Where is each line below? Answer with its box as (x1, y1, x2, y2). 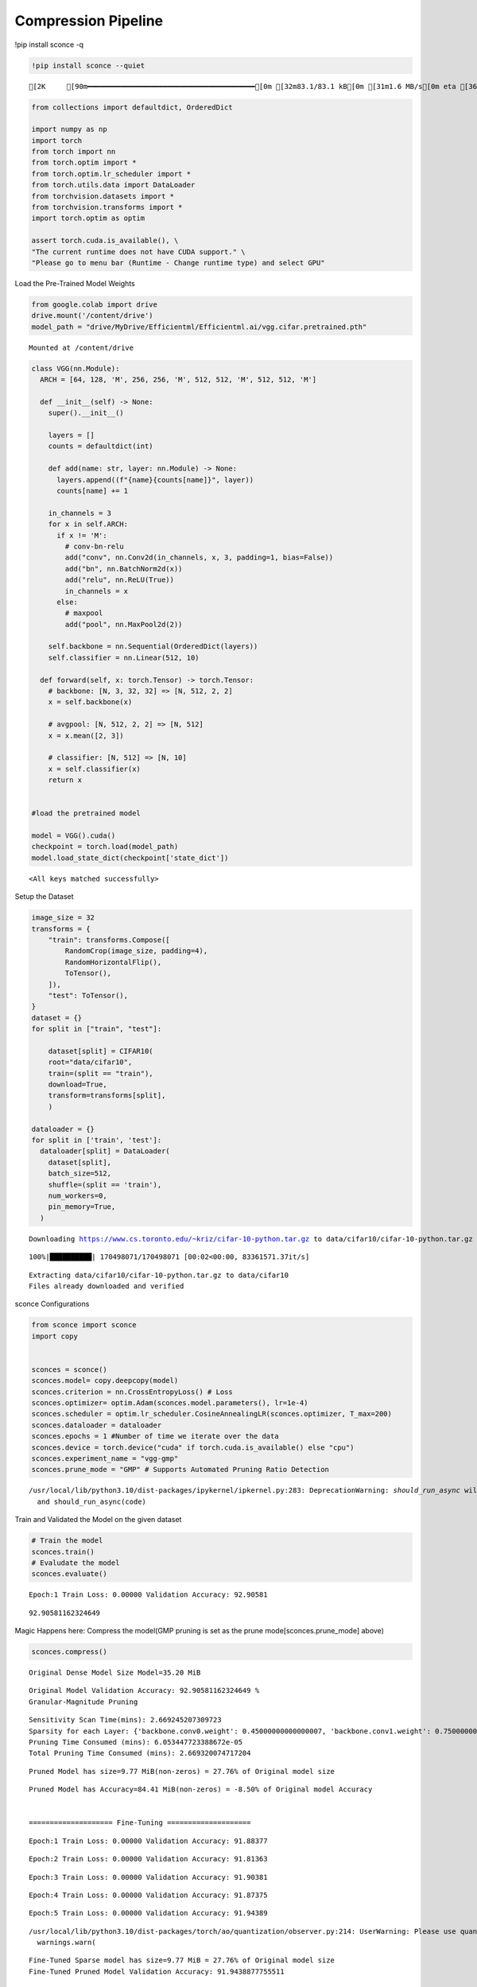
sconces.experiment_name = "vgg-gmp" (31, 1454, 179, 1462)
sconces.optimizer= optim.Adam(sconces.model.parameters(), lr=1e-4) (31, 1399, 308, 1408)
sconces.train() (31, 1547, 95, 1556)
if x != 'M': (56, 531, 107, 540)
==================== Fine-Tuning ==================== (29, 1819, 251, 1827)
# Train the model (31, 1536, 103, 1545)
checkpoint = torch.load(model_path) (31, 842, 179, 851)
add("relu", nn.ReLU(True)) (64, 575, 175, 584)
